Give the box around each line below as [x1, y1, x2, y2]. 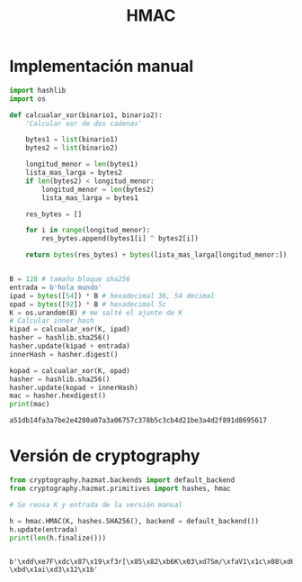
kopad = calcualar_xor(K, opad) [9, 366, 130, 375]
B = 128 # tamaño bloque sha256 [9, 275, 130, 284]
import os [9, 94, 47, 104]
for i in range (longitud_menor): [25, 226, 151, 235]
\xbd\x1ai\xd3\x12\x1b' [9, 565, 99, 575]
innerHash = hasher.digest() [9, 350, 119, 359]
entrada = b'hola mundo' [9, 283, 102, 292]
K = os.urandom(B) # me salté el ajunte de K [9, 308, 182, 317]
